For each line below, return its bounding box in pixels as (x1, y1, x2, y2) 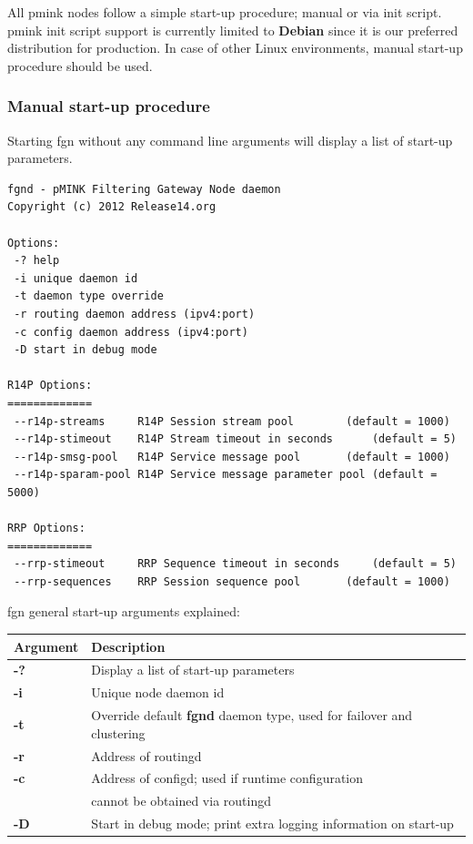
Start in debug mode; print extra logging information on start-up (91, 814, 454, 833)
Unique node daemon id (91, 683, 225, 702)
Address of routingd (91, 746, 202, 765)
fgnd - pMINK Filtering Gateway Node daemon (7, 182, 281, 196)
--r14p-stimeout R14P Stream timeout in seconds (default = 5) (14, 432, 457, 446)
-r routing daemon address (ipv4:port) (14, 307, 256, 320)
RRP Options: (7, 522, 86, 535)
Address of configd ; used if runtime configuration (91, 768, 364, 788)
